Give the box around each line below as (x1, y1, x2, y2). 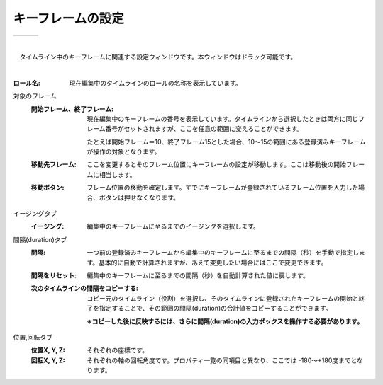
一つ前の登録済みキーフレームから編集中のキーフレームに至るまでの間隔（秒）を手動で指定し (87, 248, 360, 257)
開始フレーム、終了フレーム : (30, 105, 113, 113)
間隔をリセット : (30, 271, 77, 280)
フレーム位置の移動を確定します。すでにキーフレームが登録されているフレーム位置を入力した (87, 183, 359, 192)
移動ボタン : (30, 183, 65, 192)
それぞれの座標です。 (87, 346, 149, 355)
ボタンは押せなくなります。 (99, 193, 180, 202)
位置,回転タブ (13, 333, 53, 341)
